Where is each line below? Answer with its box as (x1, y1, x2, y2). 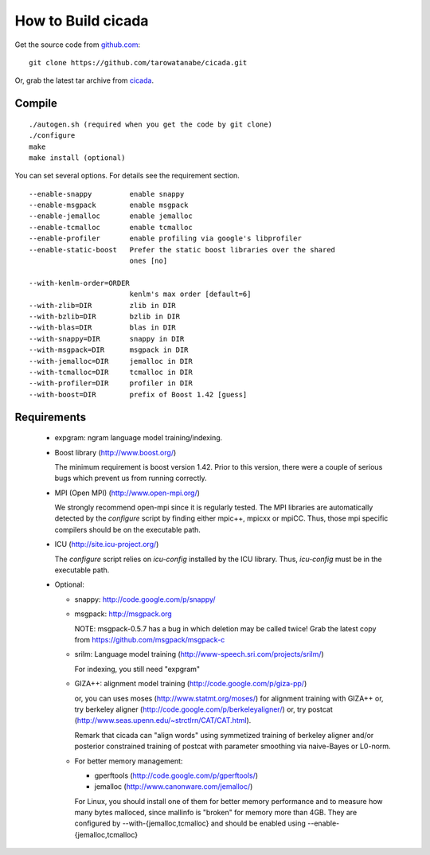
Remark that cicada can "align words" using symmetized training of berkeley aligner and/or (74, 730, 374, 740)
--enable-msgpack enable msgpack (29, 201, 189, 210)
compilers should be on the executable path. (54, 525, 201, 534)
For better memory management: (74, 756, 183, 766)
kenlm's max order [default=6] (129, 290, 252, 299)
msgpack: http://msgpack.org (74, 609, 173, 619)
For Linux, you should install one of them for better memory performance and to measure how (74, 796, 383, 806)
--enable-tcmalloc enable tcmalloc (29, 223, 193, 232)
